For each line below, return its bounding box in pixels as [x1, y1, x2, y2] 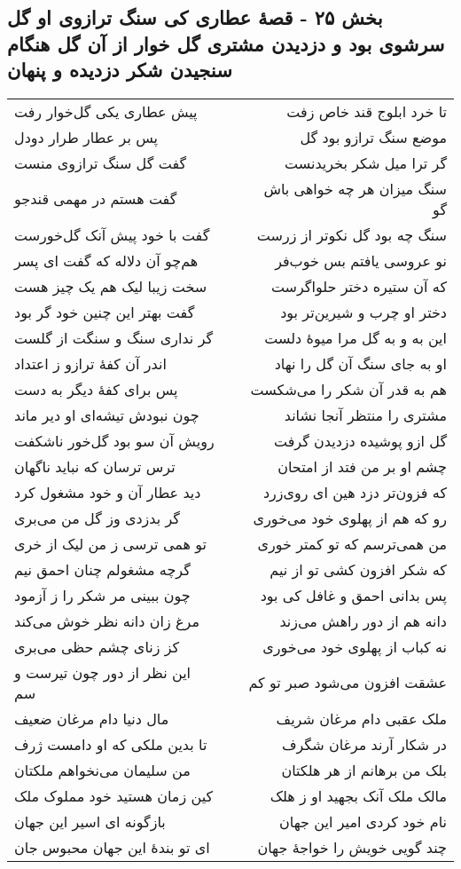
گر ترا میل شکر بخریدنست [285, 152, 447, 173]
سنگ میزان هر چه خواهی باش [263, 178, 447, 199]
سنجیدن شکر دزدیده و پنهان [7, 56, 232, 83]
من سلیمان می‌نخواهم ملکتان [14, 759, 191, 780]
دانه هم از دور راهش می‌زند [279, 610, 447, 631]
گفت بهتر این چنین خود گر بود [14, 301, 195, 322]
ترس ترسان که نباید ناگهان [14, 455, 176, 477]
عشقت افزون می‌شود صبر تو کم [248, 672, 447, 693]
